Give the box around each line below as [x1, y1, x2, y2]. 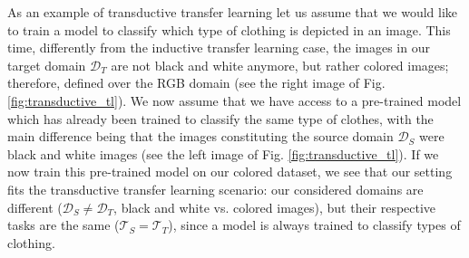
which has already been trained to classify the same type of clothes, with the [7, 109, 434, 128]
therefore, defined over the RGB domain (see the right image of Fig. [7, 73, 386, 92]
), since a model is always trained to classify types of [168, 215, 461, 234]
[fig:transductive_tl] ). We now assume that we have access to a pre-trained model [7, 91, 462, 110]
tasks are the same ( [7, 215, 120, 234]
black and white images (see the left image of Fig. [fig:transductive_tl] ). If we [7, 144, 439, 163]
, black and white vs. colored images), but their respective [113, 197, 436, 216]
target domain [7, 55, 86, 74]
